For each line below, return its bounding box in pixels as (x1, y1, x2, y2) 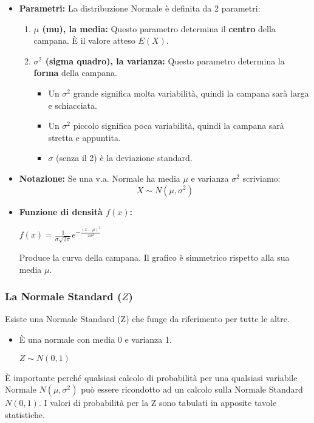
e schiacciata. (48, 98, 97, 111)
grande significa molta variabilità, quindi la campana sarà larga (73, 86, 309, 99)
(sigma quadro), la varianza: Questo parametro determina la (45, 54, 285, 67)
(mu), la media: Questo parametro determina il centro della (42, 22, 276, 35)
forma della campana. (33, 66, 117, 79)
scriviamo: (242, 171, 281, 184)
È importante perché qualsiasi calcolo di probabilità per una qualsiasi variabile (5, 371, 298, 383)
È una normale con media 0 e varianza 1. (19, 332, 172, 345)
